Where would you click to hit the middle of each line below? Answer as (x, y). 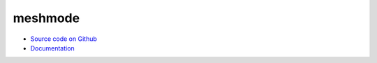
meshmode (46, 18)
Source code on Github (64, 39)
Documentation (52, 48)
